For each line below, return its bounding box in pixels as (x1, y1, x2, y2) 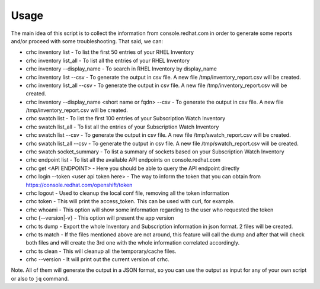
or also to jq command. (11, 275, 69, 282)
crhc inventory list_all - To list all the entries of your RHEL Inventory (25, 57, 190, 64)
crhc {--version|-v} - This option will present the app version (25, 214, 174, 221)
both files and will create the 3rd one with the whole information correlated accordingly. (25, 239, 240, 246)
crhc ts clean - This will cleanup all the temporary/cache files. (25, 248, 177, 255)
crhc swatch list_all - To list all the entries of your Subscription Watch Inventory (25, 123, 219, 130)
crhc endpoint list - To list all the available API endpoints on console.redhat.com (25, 156, 220, 163)
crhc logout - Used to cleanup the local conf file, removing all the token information (25, 190, 229, 197)
